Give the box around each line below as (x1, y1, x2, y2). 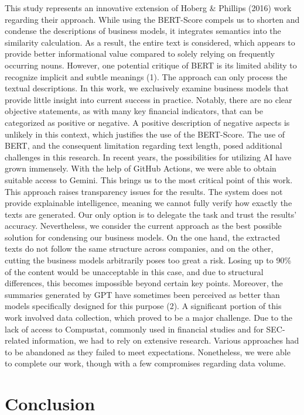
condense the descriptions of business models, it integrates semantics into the (5, 25, 281, 37)
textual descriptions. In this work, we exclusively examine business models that (5, 82, 289, 94)
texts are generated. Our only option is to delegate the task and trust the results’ (5, 208, 297, 220)
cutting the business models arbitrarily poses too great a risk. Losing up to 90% (5, 254, 292, 266)
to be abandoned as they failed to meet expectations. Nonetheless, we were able (5, 345, 291, 358)
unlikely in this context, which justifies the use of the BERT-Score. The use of (5, 128, 285, 140)
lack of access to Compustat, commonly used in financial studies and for (5, 323, 264, 335)
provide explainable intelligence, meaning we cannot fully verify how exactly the (5, 197, 292, 209)
